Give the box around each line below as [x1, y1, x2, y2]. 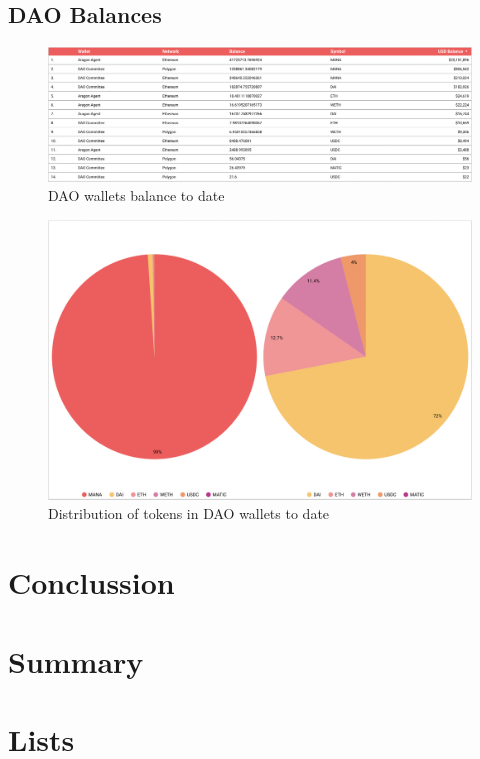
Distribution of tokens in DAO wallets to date [48, 503, 330, 524]
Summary [8, 640, 144, 681]
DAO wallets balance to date [48, 185, 225, 206]
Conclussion [8, 562, 175, 603]
